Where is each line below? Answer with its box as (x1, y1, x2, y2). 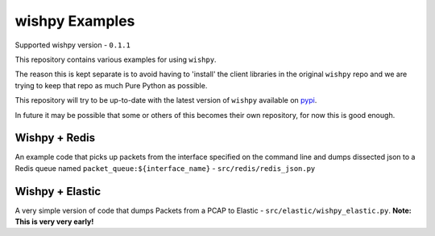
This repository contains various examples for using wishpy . (14, 55, 217, 64)
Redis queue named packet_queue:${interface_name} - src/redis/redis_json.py (14, 163, 316, 173)
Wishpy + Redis (14, 131, 96, 144)
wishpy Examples (14, 12, 135, 30)
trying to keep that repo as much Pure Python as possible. (14, 80, 208, 90)
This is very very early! (14, 217, 94, 226)
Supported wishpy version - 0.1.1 (14, 40, 130, 50)
